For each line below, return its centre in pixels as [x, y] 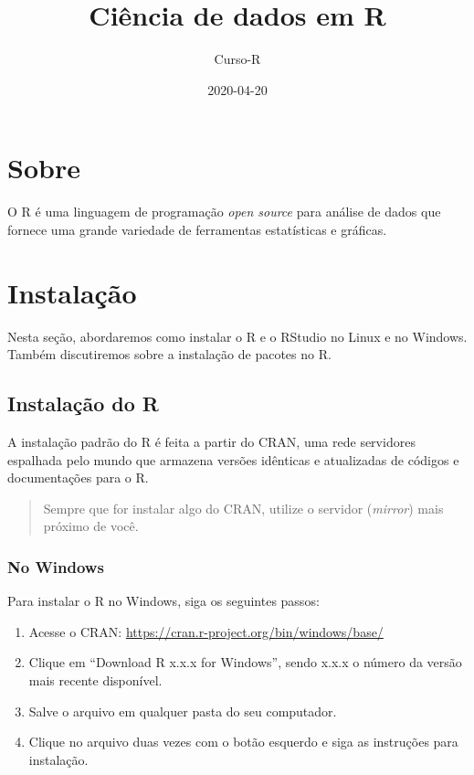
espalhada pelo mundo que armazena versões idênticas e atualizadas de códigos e [233, 459]
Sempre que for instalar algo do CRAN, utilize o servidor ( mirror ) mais [243, 508]
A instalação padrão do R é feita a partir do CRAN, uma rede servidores [211, 441]
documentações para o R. [78, 478]
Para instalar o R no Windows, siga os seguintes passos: [163, 601]
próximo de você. [91, 526]
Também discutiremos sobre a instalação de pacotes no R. [169, 354]
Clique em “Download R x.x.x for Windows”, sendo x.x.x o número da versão [245, 662]
